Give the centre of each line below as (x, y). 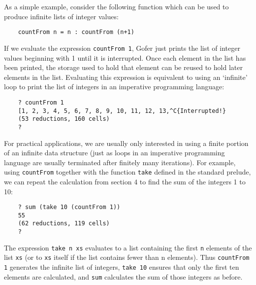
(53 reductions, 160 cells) (64, 119)
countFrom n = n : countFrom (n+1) (76, 32)
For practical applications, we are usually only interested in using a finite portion (126, 143)
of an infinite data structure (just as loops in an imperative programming (114, 153)
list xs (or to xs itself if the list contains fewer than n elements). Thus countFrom (127, 257)
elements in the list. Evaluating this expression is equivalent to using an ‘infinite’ (126, 77)
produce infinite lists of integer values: (61, 16)
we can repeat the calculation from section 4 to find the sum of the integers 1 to (125, 181)
